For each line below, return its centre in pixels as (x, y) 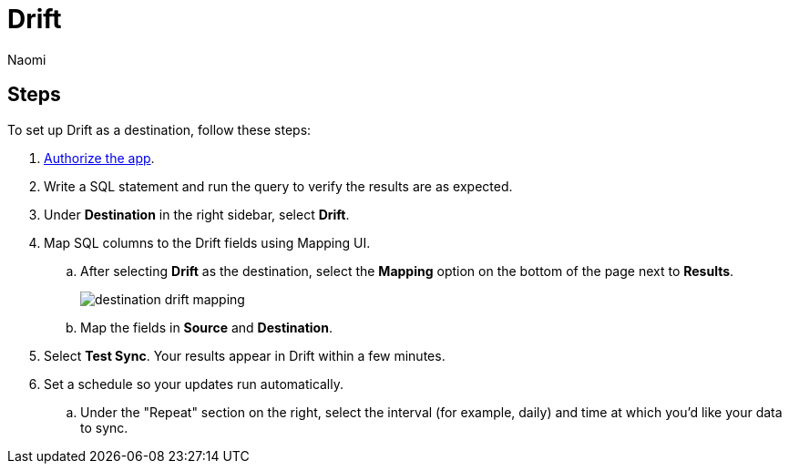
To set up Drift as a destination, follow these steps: (159, 129)
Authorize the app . (99, 158)
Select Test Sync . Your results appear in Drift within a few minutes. (245, 355)
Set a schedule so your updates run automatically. (194, 384)
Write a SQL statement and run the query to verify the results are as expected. (278, 186)
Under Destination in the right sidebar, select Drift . (197, 214)
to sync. (104, 427)
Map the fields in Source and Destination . (206, 327)
